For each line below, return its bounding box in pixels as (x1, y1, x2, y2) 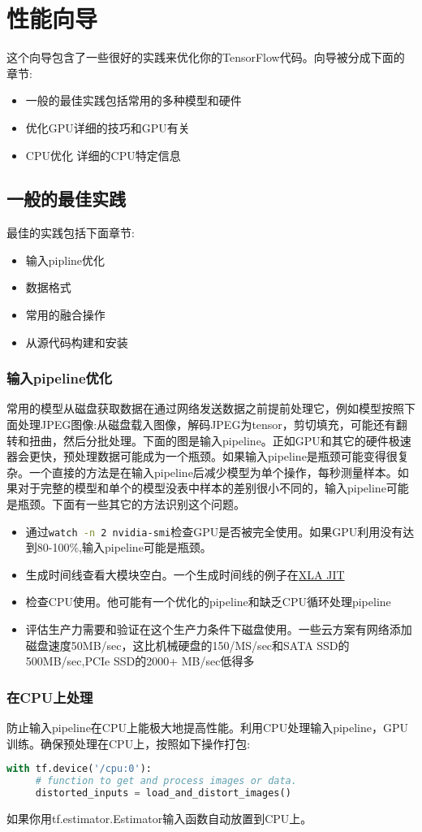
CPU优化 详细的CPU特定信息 (25, 146, 181, 163)
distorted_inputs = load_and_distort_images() (35, 787, 291, 799)
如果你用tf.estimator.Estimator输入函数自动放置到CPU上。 (6, 809, 312, 826)
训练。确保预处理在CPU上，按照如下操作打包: (6, 734, 251, 752)
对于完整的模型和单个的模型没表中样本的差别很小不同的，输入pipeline (17, 479, 386, 496)
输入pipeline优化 (6, 368, 113, 388)
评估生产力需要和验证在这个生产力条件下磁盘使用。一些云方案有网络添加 (25, 621, 412, 638)
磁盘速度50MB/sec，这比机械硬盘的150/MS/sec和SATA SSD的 (25, 636, 350, 653)
